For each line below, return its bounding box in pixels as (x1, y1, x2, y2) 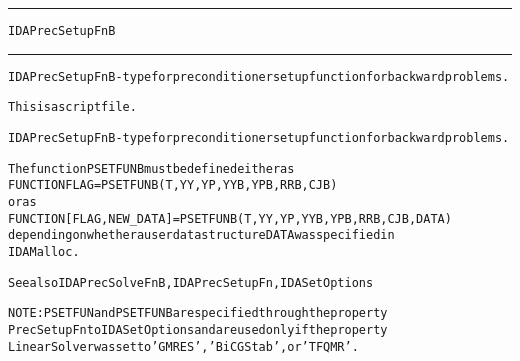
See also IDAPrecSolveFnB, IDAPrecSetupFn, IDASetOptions (8, 275, 374, 290)
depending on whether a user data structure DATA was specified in (8, 228, 395, 243)
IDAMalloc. (8, 244, 80, 259)
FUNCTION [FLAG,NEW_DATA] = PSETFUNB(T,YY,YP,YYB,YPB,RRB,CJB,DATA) (8, 211, 452, 226)
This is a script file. (8, 100, 137, 115)
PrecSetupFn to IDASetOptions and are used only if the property (8, 322, 388, 337)
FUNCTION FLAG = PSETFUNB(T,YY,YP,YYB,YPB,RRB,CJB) (8, 178, 338, 193)
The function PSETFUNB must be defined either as (8, 161, 295, 176)
